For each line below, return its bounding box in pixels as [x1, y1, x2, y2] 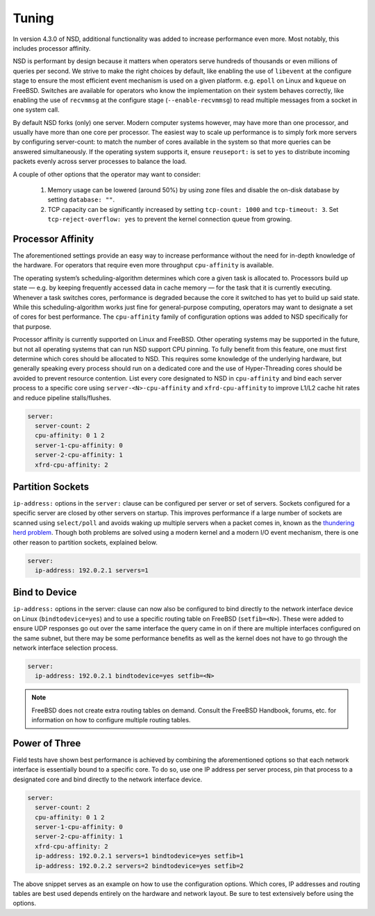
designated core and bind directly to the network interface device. [12, 775, 203, 783]
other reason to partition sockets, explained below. [12, 538, 158, 547]
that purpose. [12, 322, 52, 331]
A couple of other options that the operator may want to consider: [12, 170, 201, 178]
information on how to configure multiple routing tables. [31, 716, 191, 724]
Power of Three [12, 737, 81, 749]
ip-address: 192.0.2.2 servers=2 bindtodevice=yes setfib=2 [35, 862, 244, 869]
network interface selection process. [12, 644, 118, 652]
